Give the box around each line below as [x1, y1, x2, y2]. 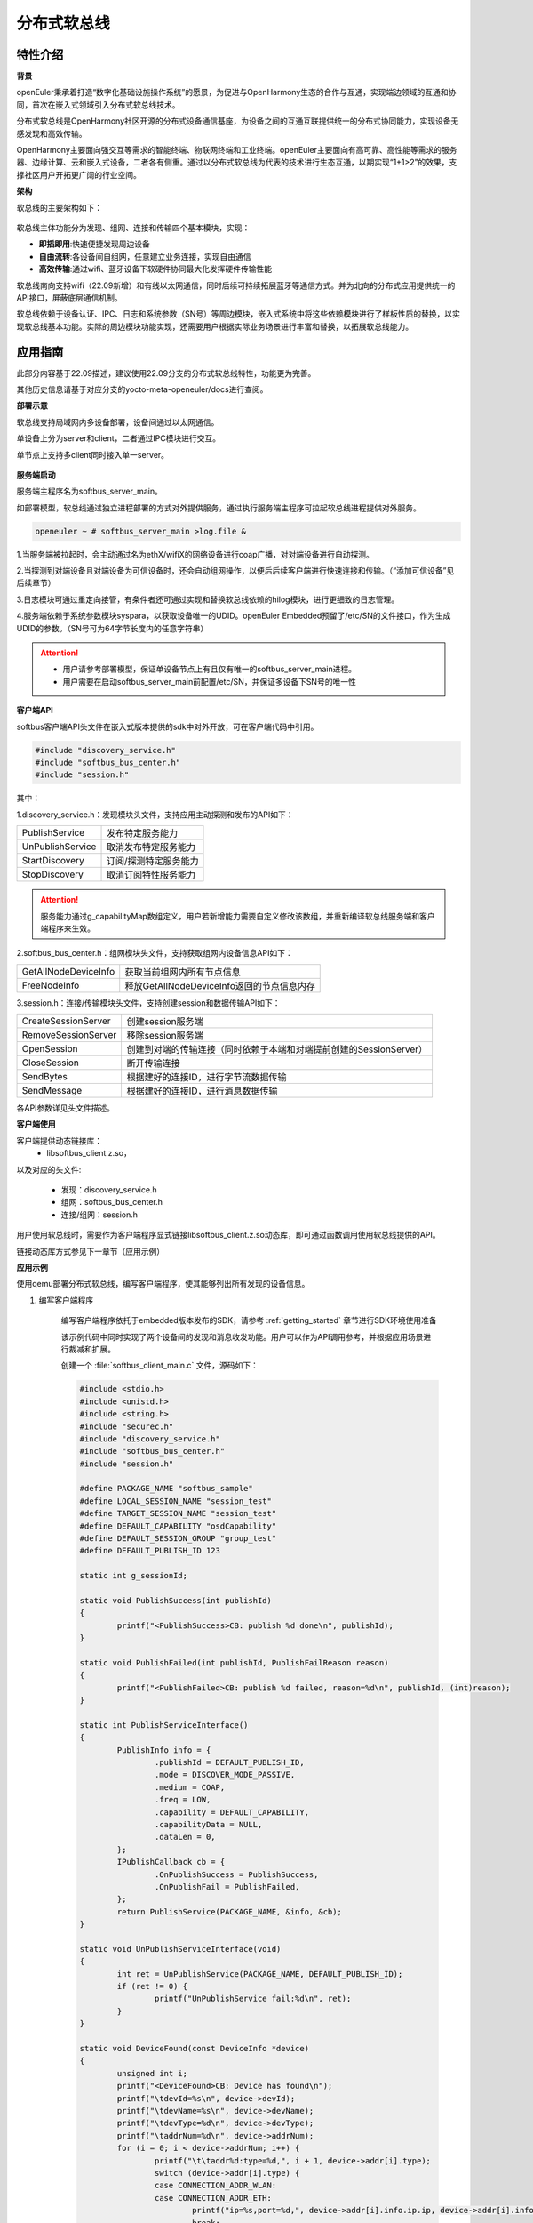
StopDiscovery [21, 868, 84, 880]
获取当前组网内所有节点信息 [124, 966, 241, 978]
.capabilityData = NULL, [154, 1819, 263, 1829]
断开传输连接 [126, 1057, 181, 1070]
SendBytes [21, 1071, 68, 1083]
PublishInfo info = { [116, 1745, 211, 1755]
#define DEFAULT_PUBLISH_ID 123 [79, 1545, 221, 1556]
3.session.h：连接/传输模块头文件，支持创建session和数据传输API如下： [16, 997, 281, 1008]
